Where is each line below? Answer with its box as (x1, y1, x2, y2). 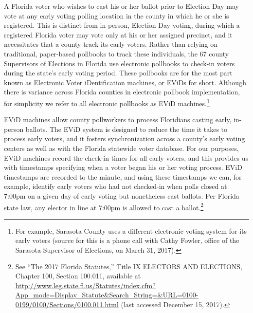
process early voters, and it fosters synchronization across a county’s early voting (4, 133, 245, 144)
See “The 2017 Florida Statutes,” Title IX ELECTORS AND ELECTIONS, (15, 261, 242, 271)
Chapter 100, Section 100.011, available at (15, 271, 141, 281)
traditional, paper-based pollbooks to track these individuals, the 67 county (4, 48, 229, 58)
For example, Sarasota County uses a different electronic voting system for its (15, 225, 247, 236)
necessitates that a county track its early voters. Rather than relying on (4, 39, 218, 49)
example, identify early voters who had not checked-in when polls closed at (4, 181, 227, 191)
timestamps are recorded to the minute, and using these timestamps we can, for (4, 171, 242, 182)
